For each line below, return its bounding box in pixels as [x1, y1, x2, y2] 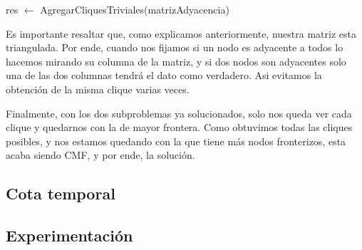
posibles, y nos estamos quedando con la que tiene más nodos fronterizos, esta [6, 133, 346, 148]
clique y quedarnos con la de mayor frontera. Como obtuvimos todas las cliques [6, 120, 353, 135]
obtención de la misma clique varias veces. [6, 81, 190, 96]
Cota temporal [6, 182, 115, 204]
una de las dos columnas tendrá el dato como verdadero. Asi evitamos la [6, 68, 322, 83]
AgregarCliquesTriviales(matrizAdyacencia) [40, 2, 229, 16]
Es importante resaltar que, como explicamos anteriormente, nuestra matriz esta [6, 26, 356, 41]
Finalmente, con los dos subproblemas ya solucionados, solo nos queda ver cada [6, 105, 352, 120]
